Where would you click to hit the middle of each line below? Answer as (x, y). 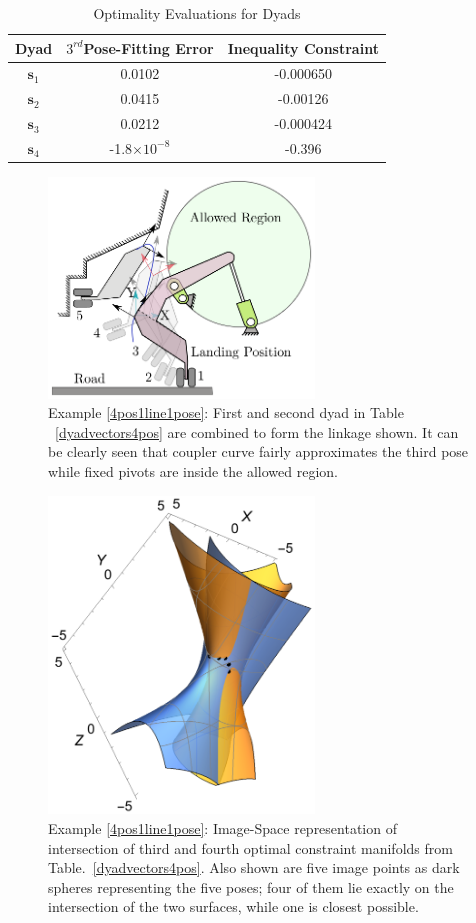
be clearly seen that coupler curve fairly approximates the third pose (258, 451)
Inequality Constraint (303, 47)
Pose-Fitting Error (148, 47)
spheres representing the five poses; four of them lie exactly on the (251, 886)
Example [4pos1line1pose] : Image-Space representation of (222, 827)
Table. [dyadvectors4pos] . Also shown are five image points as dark (254, 867)
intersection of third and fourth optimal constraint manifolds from (250, 847)
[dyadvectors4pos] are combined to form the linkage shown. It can (257, 431)
